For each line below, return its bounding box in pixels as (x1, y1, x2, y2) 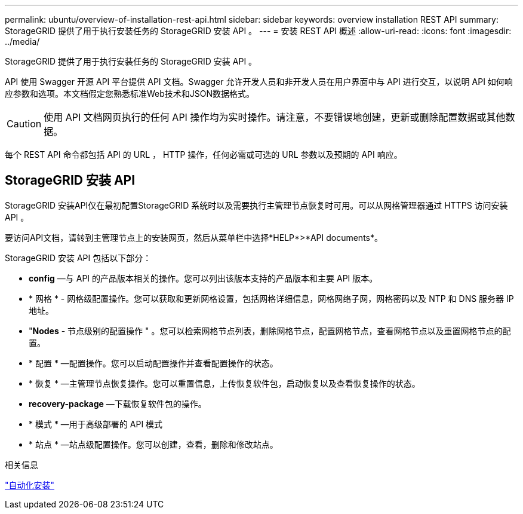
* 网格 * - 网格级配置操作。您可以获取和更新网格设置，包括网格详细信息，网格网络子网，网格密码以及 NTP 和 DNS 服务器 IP (29, 293, 514, 304)
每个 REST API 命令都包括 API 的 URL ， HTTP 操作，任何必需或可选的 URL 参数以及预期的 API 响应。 (5, 149, 402, 160)
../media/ (5, 36, 40, 47)
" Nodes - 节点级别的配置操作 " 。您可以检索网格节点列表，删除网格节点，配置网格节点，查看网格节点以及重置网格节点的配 (29, 325, 511, 336)
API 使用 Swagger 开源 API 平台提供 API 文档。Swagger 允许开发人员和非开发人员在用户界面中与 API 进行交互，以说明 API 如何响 (5, 77, 513, 87)
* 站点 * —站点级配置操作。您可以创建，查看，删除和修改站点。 (29, 439, 278, 449)
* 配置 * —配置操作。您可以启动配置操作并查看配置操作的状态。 (29, 357, 278, 368)
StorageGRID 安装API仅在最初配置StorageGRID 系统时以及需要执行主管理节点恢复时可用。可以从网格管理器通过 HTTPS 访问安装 (5, 200, 508, 210)
